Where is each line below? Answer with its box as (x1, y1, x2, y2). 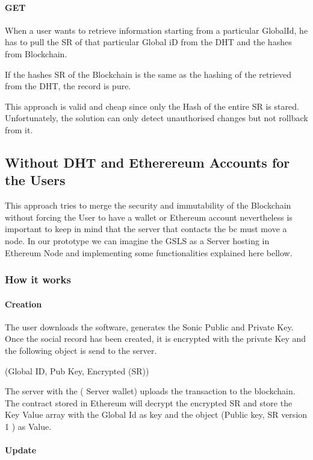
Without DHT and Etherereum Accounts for (5, 153, 290, 171)
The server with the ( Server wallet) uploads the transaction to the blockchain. (5, 385, 296, 397)
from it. (5, 123, 33, 136)
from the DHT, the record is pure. (5, 80, 131, 92)
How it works (5, 272, 71, 287)
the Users (5, 171, 66, 189)
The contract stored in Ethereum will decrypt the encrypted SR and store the (5, 396, 293, 409)
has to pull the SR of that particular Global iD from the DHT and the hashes (5, 36, 292, 48)
